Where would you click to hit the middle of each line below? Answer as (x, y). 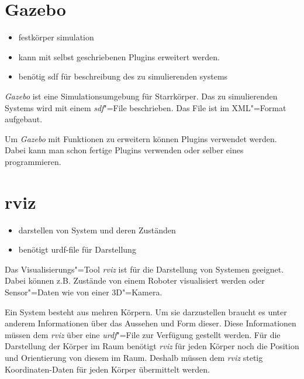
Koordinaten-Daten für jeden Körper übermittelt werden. (107, 369)
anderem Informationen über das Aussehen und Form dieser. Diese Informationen (151, 323)
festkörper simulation (56, 37)
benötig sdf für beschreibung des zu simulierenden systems (123, 76)
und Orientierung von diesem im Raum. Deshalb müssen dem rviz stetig (134, 357)
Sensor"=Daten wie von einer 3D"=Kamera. (84, 292)
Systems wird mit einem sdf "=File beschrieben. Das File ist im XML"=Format (146, 107)
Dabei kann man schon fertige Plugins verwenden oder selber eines (124, 150)
